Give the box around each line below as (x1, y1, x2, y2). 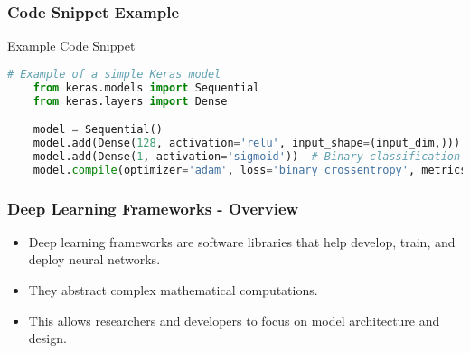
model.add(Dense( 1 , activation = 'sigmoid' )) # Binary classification (33, 149, 461, 163)
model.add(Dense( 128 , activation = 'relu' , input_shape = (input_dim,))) (33, 136, 461, 149)
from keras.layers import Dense (33, 94, 228, 108)
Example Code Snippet (7, 36, 136, 55)
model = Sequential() (33, 123, 163, 137)
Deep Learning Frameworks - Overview (7, 196, 299, 219)
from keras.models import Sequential (33, 81, 260, 94)
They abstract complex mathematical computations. (28, 281, 318, 299)
